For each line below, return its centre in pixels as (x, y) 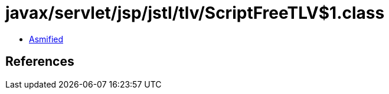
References (40, 62)
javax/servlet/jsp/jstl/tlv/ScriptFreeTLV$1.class (195, 13)
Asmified (46, 39)
